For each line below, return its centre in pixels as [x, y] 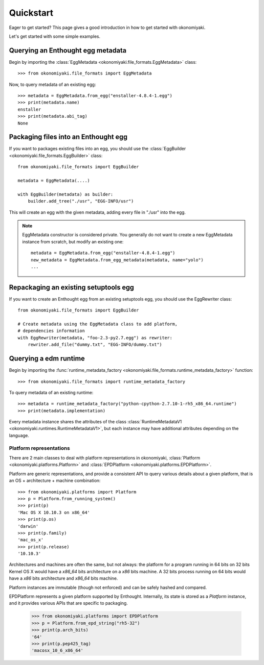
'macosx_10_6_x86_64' [57, 651]
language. [19, 435]
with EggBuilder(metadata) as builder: [66, 194]
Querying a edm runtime [47, 359]
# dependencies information [51, 331]
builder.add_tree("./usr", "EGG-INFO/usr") [81, 201]
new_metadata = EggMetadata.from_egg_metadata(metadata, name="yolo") [117, 260]
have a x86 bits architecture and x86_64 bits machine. [64, 578]
